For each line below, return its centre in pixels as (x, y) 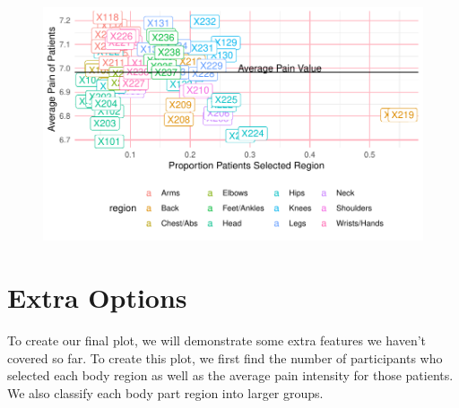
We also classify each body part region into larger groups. (165, 392)
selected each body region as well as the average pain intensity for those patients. (230, 375)
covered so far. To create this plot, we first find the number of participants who (225, 357)
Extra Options (97, 297)
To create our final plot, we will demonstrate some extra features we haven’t (217, 340)
